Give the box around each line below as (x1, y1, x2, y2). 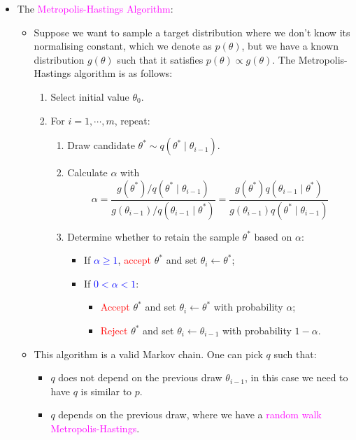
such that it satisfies (117, 52, 204, 66)
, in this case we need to (245, 370, 348, 385)
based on (254, 229, 292, 243)
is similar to (80, 383, 132, 398)
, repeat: (114, 113, 150, 127)
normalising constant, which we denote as (34, 38, 212, 53)
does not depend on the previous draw (58, 370, 222, 385)
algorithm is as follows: (73, 66, 173, 80)
